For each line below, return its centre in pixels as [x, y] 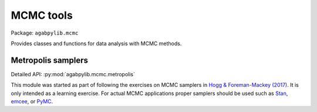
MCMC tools [42, 15]
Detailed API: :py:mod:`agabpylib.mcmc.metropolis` [73, 74]
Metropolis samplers [49, 60]
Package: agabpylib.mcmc [45, 33]
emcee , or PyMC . [32, 101]
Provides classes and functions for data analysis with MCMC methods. [96, 43]
